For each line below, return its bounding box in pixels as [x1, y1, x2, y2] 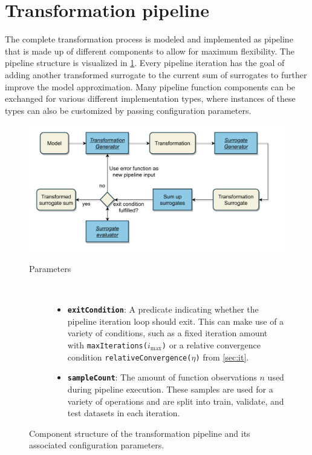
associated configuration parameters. [29, 439, 164, 451]
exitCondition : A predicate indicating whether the [67, 303, 259, 316]
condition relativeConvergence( [67, 350, 192, 363]
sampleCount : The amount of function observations [67, 371, 257, 384]
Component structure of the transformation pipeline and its [29, 427, 250, 439]
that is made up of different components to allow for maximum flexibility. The [5, 44, 294, 57]
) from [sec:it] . [195, 350, 249, 363]
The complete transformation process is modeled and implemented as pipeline [5, 33, 293, 45]
